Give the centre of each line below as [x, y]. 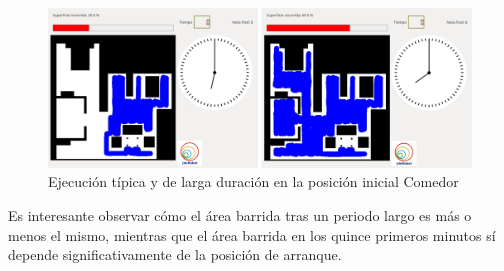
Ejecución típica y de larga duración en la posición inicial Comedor [253, 181]
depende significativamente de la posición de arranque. [175, 254]
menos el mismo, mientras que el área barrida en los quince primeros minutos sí [252, 234]
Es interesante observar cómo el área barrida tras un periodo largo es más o [240, 215]
